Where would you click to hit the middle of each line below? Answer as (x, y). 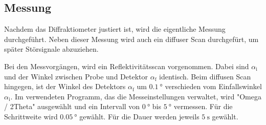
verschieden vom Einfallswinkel (213, 86)
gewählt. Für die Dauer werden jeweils (139, 116)
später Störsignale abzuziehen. (51, 49)
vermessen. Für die (203, 106)
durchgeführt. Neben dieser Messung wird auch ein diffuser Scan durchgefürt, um (131, 39)
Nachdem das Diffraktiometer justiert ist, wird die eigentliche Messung (115, 29)
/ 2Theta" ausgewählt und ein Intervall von (72, 106)
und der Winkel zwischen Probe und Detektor (76, 76)
